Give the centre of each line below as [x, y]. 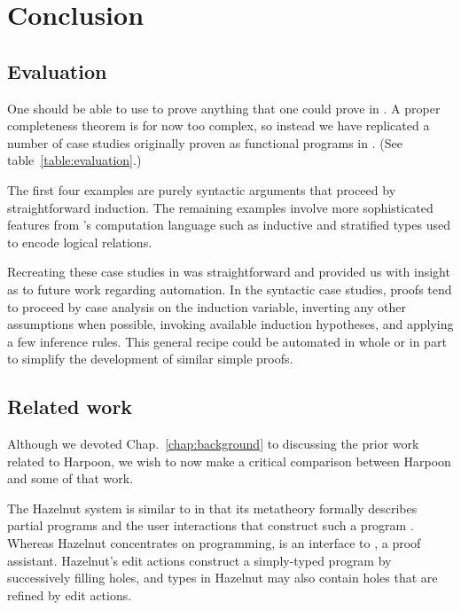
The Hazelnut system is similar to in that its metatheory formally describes [212, 508]
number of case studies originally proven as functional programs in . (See [205, 142]
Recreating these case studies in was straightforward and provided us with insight [229, 272]
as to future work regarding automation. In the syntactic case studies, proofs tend [230, 289]
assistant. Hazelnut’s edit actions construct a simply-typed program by [199, 560]
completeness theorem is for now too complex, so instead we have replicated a [219, 125]
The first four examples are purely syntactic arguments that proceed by [202, 189]
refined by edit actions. [70, 594]
